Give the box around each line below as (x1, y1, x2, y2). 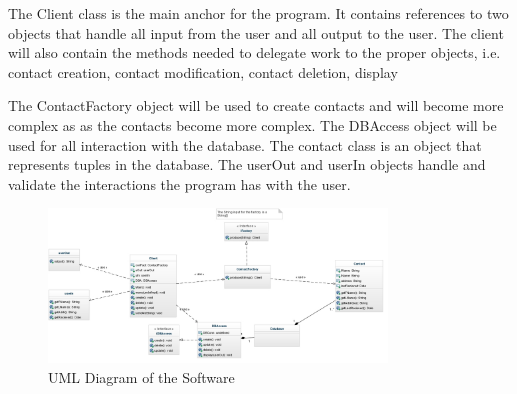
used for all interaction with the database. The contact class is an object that (8, 134, 482, 155)
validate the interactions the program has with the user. (8, 173, 351, 194)
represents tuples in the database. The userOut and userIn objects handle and (8, 154, 486, 175)
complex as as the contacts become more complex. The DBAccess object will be (8, 114, 497, 135)
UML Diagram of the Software (48, 366, 235, 387)
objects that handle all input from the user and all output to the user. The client (8, 22, 504, 43)
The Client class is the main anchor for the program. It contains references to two (8, 3, 509, 23)
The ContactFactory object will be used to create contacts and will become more (8, 95, 504, 116)
